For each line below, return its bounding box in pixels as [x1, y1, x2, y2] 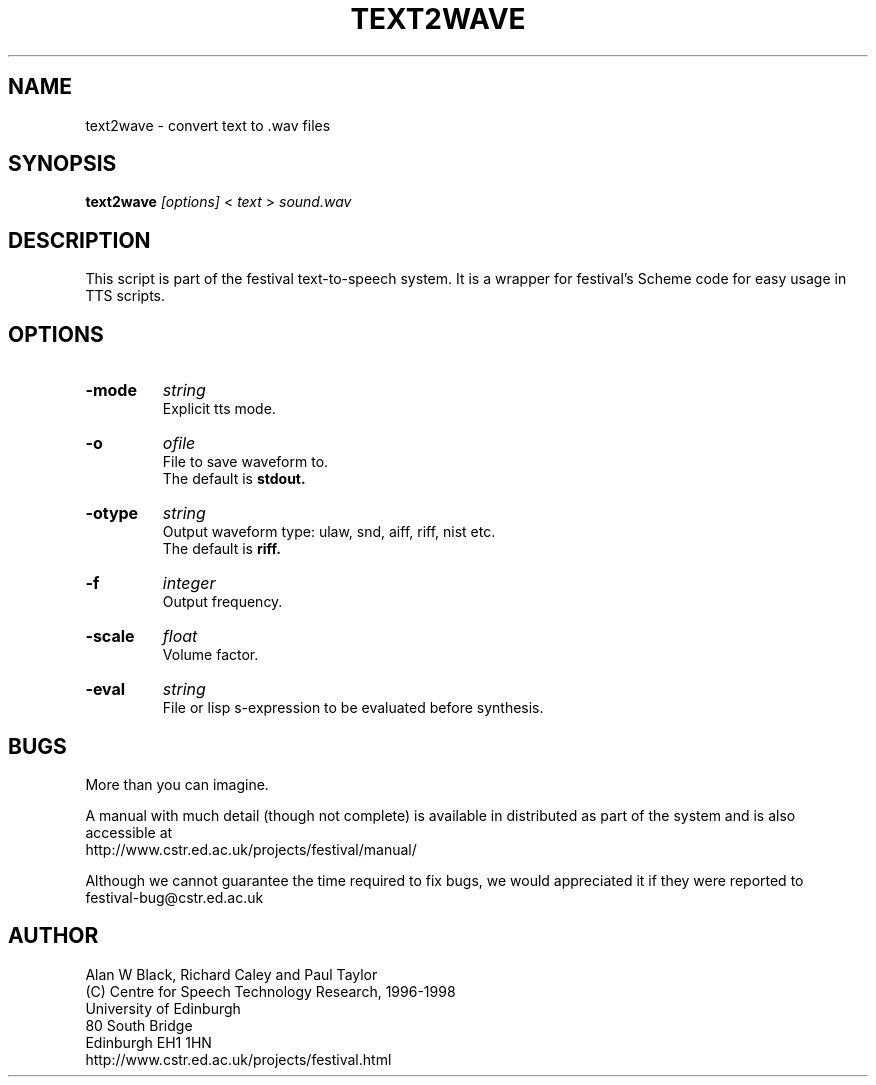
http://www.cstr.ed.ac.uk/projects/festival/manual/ [85, 840, 417, 858]
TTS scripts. [85, 287, 166, 305]
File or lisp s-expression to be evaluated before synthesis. [162, 699, 544, 717]
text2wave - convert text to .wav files [85, 116, 331, 134]
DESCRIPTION [8, 227, 151, 253]
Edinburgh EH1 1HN [85, 1033, 212, 1051]
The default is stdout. [162, 470, 306, 488]
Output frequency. [162, 593, 283, 611]
